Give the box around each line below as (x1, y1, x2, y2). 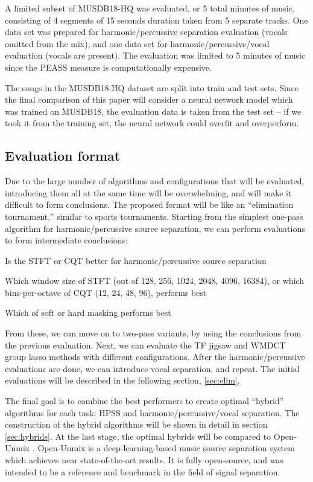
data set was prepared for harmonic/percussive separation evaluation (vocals (5, 25, 288, 38)
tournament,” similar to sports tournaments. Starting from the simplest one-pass (5, 210, 303, 222)
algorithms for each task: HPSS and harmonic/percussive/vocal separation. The (5, 406, 300, 419)
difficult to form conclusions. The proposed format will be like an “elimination (5, 198, 294, 211)
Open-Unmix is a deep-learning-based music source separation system (37, 442, 295, 454)
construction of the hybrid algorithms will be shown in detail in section (5, 418, 268, 431)
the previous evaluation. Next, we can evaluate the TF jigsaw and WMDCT (5, 338, 286, 351)
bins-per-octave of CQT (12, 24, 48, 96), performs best (5, 286, 207, 298)
